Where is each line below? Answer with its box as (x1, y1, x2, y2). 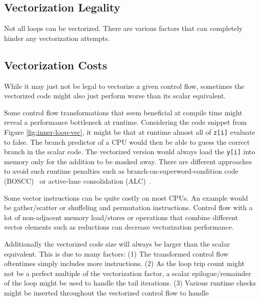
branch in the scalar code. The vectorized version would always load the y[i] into (4, 146, 255, 157)
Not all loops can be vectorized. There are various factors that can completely (4, 23, 243, 33)
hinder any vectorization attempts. (4, 32, 110, 43)
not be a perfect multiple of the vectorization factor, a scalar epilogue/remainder (4, 268, 251, 278)
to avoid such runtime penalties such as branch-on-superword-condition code (4, 166, 238, 176)
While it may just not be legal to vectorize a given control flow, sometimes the (4, 80, 244, 91)
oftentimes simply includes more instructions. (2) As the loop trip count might (4, 258, 244, 269)
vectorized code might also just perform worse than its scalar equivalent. (4, 90, 226, 101)
